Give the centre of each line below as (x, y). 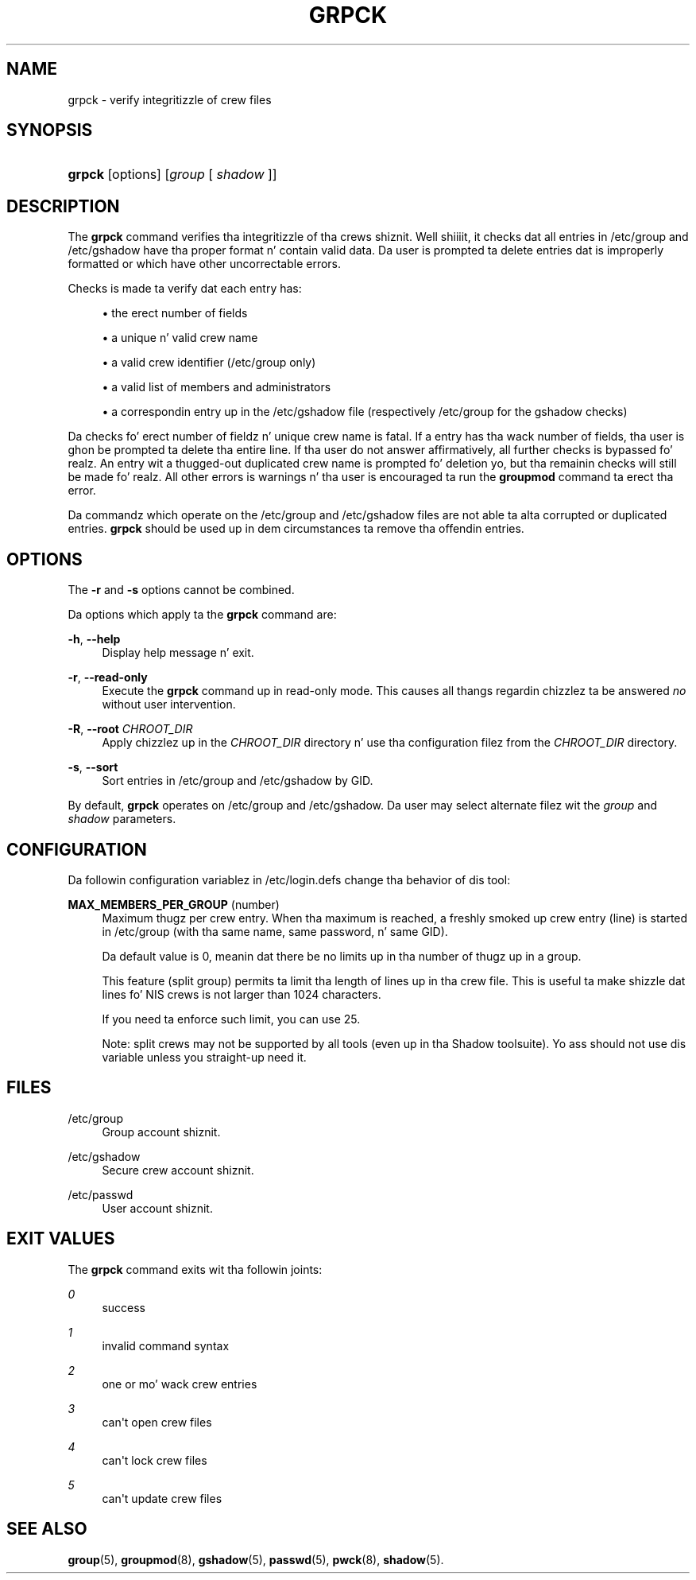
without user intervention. (169, 705)
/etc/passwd (101, 1194)
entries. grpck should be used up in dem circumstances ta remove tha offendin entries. (296, 529)
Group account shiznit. (161, 1132)
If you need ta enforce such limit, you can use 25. (231, 1019)
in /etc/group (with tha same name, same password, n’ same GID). (275, 931)
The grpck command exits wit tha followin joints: (195, 1269)
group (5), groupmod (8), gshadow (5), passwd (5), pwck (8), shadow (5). (256, 1559)
